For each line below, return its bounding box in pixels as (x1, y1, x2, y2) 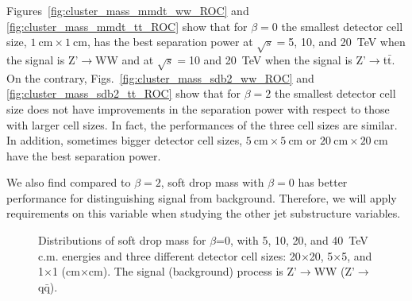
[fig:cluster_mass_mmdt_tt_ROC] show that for (6, 17, 248, 34)
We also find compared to (6, 174, 131, 191)
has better (298, 174, 348, 191)
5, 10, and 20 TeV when (288, 33, 406, 50)
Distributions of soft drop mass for (38, 232, 206, 249)
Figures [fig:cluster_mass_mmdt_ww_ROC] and (6, 2, 249, 18)
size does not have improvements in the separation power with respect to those (6, 100, 390, 117)
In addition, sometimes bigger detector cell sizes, (6, 132, 243, 149)
